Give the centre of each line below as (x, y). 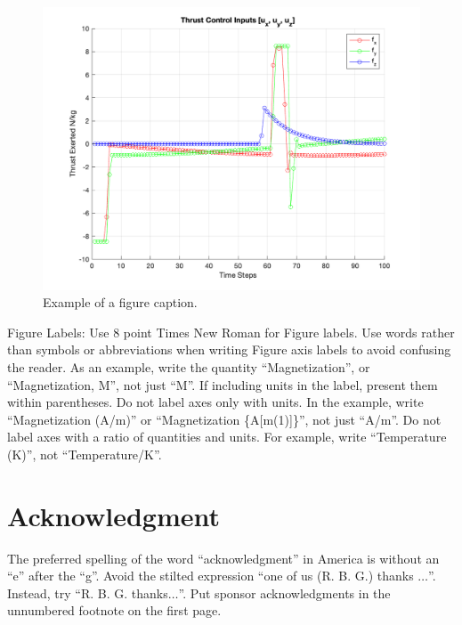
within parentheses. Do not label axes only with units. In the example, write (215, 402)
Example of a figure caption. (120, 302)
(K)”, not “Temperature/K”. (85, 454)
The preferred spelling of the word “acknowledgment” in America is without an (223, 558)
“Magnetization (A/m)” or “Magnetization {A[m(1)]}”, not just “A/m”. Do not (224, 419)
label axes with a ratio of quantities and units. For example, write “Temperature (227, 437)
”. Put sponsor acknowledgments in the (284, 593)
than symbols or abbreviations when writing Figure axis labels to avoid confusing (229, 349)
